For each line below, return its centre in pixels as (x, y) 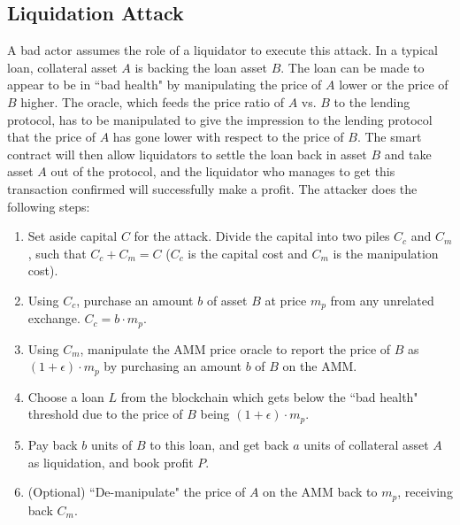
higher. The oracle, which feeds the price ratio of (153, 101)
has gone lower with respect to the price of (228, 137)
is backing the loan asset (201, 67)
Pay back (53, 444)
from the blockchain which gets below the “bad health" (269, 396)
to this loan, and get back (219, 444)
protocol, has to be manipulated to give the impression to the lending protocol (220, 119)
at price (286, 300)
